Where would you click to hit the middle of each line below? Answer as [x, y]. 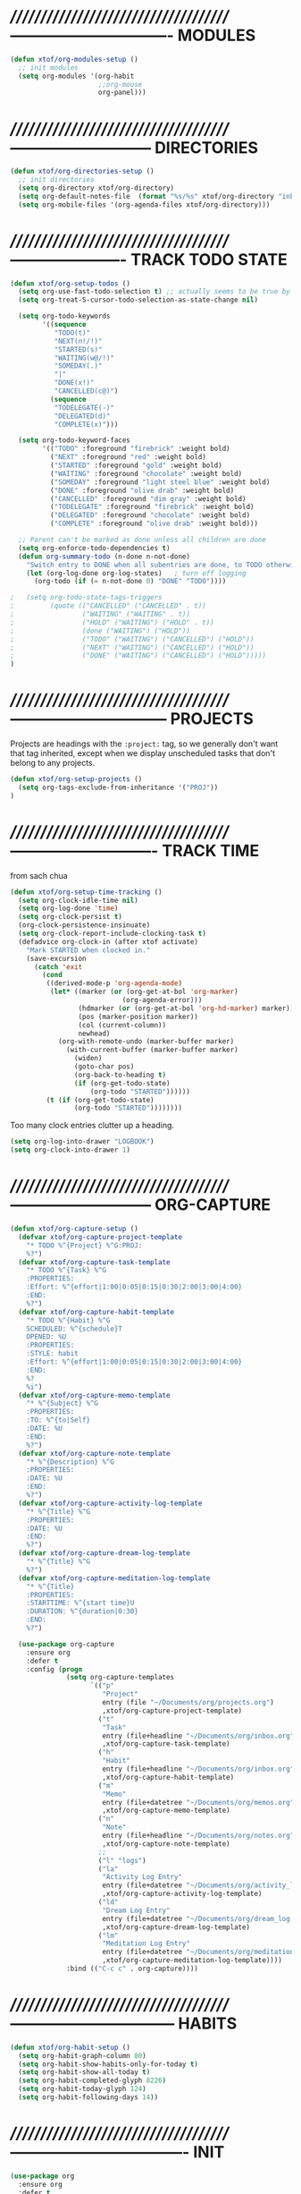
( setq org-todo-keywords [64, 316]
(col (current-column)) [122, 1025]
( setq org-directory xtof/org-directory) [96, 188]
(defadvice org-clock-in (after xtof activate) [109, 941]
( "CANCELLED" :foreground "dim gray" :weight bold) [148, 498]
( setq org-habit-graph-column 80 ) [82, 2055]
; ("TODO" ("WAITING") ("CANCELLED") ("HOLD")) [132, 639]
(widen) [88, 1059]
